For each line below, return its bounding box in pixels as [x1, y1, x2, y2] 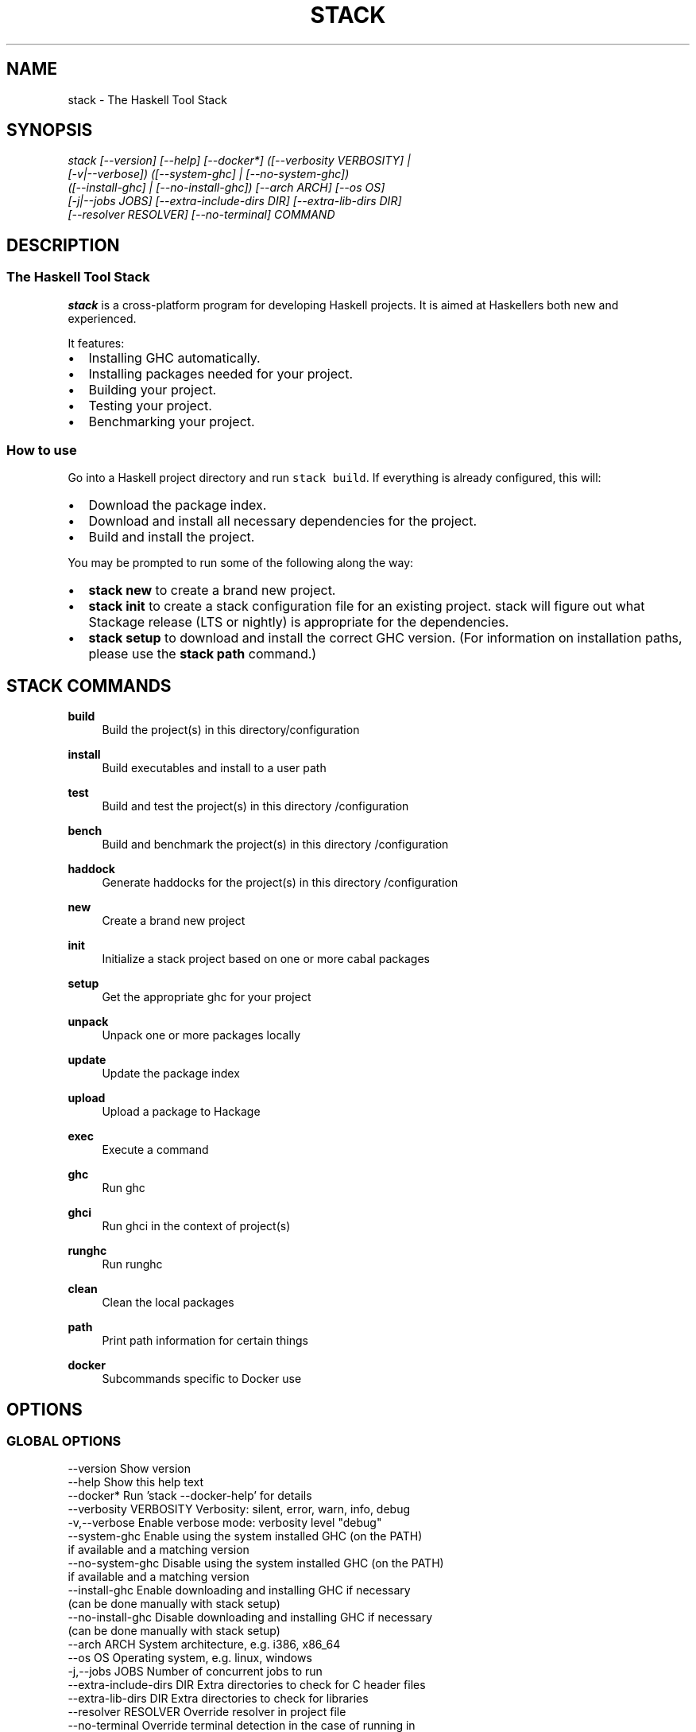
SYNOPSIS [6, 120, 93, 141]
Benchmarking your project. [88, 413, 255, 429]
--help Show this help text [68, 1475, 204, 1489]
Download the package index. [88, 497, 267, 514]
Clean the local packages [102, 1295, 234, 1310]
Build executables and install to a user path [102, 761, 327, 775]
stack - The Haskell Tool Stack [68, 92, 227, 107]
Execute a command [102, 1143, 209, 1157]
